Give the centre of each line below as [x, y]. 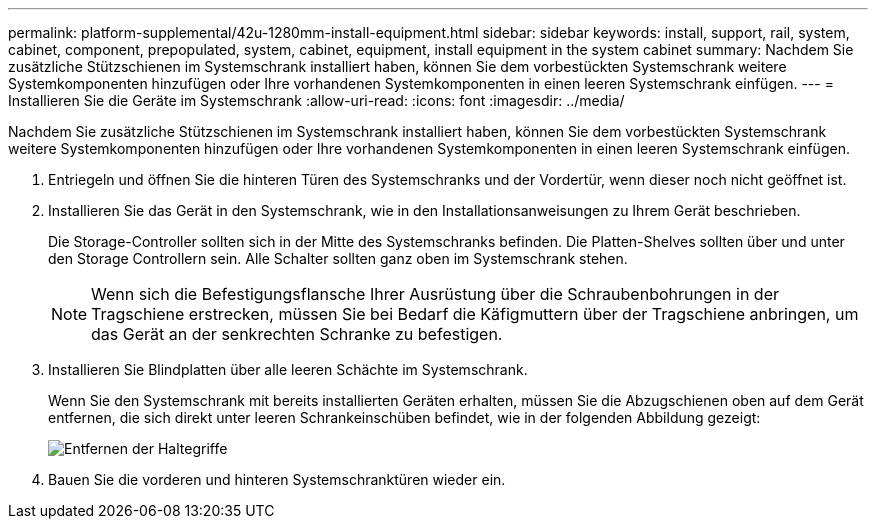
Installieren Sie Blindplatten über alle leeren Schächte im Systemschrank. [288, 369]
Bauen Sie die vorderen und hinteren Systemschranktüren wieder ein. [277, 479]
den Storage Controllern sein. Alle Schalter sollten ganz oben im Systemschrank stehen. [338, 258]
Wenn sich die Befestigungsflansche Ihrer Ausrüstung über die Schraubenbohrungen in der [435, 294]
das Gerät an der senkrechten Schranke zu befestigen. [297, 334]
